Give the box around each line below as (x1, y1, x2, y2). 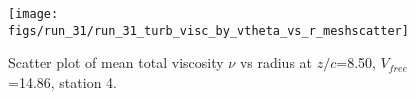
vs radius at (239, 52, 313, 73)
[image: (8, 7, 59, 21)
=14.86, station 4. (8, 71, 117, 92)
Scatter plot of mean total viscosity (8, 52, 224, 73)
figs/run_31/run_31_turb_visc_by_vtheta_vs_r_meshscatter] (8, 23, 409, 38)
